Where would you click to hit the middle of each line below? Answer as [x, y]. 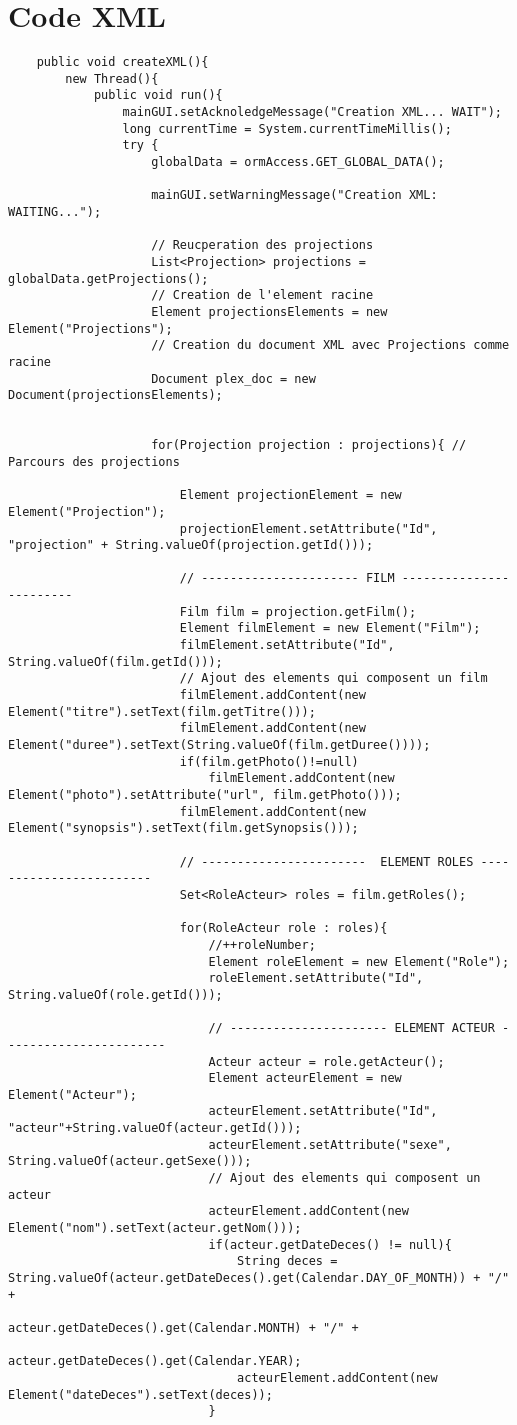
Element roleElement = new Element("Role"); [359, 961]
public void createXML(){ [122, 62]
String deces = [287, 1261]
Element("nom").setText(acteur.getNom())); [155, 1228]
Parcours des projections [94, 461]
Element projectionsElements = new [269, 311]
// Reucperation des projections [262, 245]
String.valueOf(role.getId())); [115, 994]
